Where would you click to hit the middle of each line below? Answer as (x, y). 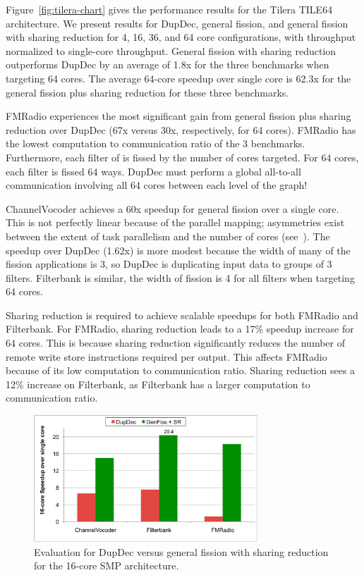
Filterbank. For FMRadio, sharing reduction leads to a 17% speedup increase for (180, 329)
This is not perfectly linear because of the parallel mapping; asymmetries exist (175, 222)
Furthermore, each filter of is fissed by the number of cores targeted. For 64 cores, (182, 157)
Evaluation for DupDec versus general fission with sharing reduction (181, 551)
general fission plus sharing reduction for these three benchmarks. (147, 92)
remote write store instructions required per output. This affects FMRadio (166, 356)
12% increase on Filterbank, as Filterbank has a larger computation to (158, 384)
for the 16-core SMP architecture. (107, 565)
